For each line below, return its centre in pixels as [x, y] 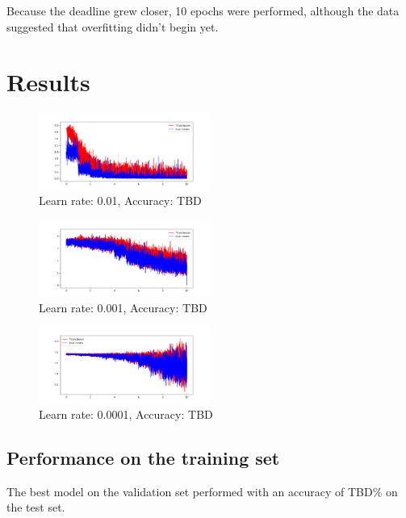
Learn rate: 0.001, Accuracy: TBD [123, 307]
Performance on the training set [143, 458]
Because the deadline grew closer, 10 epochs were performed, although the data [203, 10]
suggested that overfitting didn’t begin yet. [113, 26]
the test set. [36, 507]
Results [48, 82]
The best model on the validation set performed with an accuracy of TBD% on [202, 491]
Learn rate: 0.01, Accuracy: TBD [120, 201]
